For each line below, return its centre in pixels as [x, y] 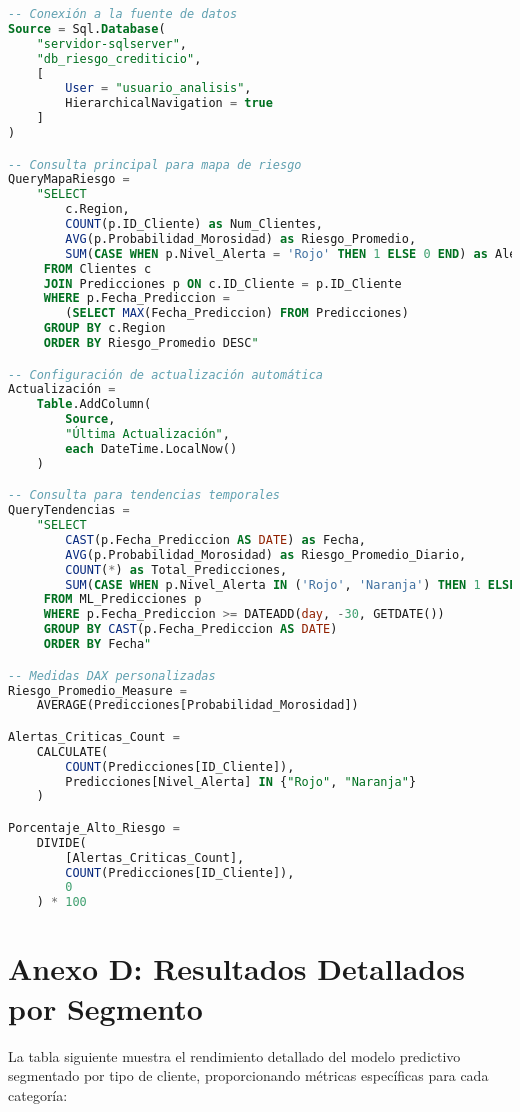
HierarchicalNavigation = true [169, 103]
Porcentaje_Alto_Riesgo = [94, 827]
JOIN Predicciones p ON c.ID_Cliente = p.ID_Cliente [222, 283]
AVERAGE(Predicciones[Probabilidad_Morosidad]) [197, 705]
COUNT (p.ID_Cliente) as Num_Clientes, [194, 224]
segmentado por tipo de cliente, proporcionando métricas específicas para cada [248, 1075]
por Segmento [105, 1007]
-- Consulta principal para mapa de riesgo [155, 164]
